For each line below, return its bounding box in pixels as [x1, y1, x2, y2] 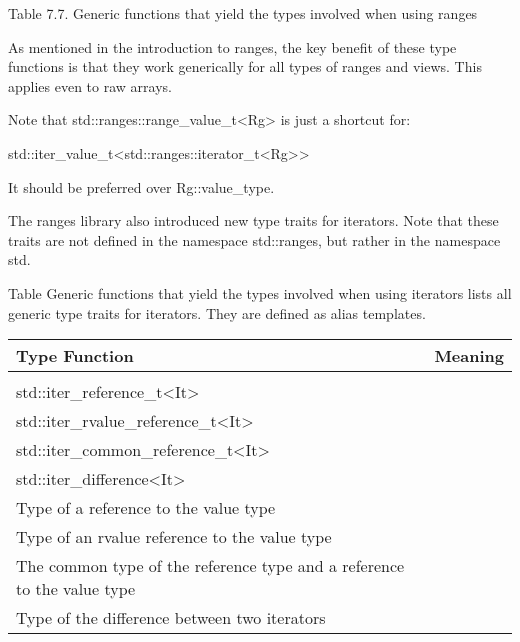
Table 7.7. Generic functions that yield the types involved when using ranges [8, 3, 478, 23]
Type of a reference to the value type [16, 496, 276, 520]
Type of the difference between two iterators [16, 606, 326, 630]
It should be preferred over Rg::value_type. [8, 176, 275, 197]
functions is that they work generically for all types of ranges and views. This [8, 56, 482, 77]
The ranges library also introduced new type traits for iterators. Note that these [8, 210, 499, 231]
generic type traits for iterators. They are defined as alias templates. [8, 302, 426, 323]
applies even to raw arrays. [8, 75, 172, 96]
